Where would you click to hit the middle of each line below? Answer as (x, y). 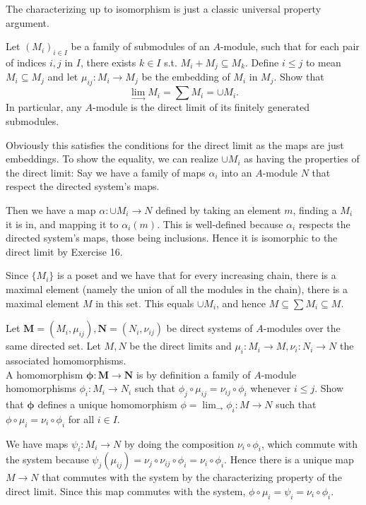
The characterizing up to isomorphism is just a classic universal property (164, 8)
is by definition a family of (194, 374)
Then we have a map (51, 210)
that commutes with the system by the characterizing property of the (192, 477)
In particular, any (44, 107)
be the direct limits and (181, 346)
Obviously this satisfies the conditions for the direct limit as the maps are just (175, 144)
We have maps (37, 443)
